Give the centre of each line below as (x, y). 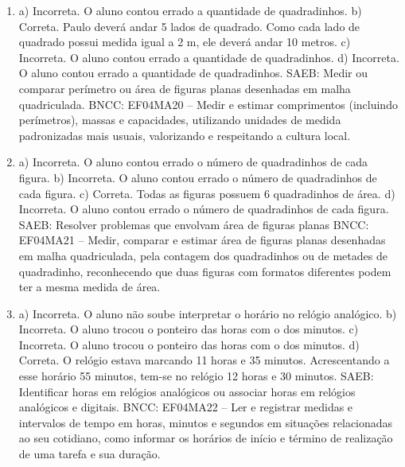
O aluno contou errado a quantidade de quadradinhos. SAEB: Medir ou (193, 73)
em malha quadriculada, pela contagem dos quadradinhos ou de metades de (203, 255)
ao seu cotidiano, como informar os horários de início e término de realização (206, 438)
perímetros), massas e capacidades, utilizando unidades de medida (180, 120)
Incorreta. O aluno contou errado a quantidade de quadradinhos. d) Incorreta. (209, 57)
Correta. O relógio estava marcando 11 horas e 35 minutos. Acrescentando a (204, 360)
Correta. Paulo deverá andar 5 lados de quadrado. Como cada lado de (189, 26)
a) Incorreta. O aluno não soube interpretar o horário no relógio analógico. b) (208, 313)
